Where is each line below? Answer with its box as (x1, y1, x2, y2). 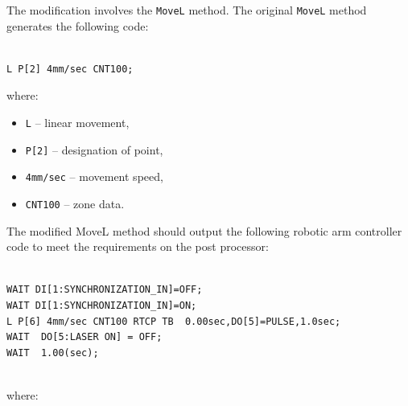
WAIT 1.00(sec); (6, 347, 99, 359)
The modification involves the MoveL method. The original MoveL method (6, 2, 367, 18)
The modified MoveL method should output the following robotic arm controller (6, 222, 402, 239)
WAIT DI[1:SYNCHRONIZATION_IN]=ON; (6, 300, 197, 312)
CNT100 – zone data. (25, 195, 125, 211)
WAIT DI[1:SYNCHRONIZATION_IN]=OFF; (6, 284, 203, 296)
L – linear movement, (25, 114, 130, 131)
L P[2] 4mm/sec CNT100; (6, 63, 134, 75)
